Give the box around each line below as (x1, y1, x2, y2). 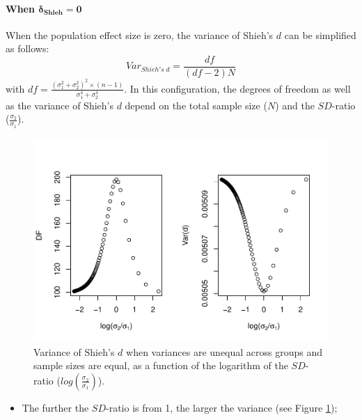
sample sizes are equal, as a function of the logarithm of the (33, 358, 288, 373)
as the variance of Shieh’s (6, 98, 113, 112)
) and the (275, 98, 315, 112)
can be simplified (284, 27, 356, 42)
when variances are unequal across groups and (126, 344, 323, 359)
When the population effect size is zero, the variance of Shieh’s (6, 27, 274, 42)
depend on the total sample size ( (125, 98, 267, 112)
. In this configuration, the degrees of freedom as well (124, 81, 351, 95)
